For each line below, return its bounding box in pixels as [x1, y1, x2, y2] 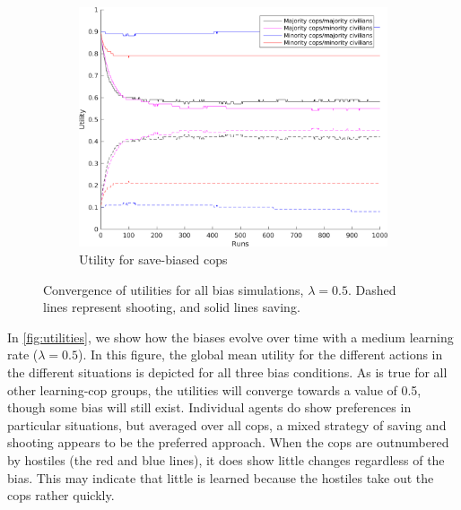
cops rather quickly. [7, 486, 115, 505]
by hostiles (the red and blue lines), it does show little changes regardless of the [7, 450, 445, 469]
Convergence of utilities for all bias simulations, [43, 280, 304, 298]
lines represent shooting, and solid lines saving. [43, 298, 300, 316]
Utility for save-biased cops [79, 250, 228, 268]
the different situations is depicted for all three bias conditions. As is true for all [7, 362, 448, 381]
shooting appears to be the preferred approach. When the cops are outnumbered [7, 433, 449, 452]
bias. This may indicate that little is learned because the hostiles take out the [7, 468, 434, 487]
